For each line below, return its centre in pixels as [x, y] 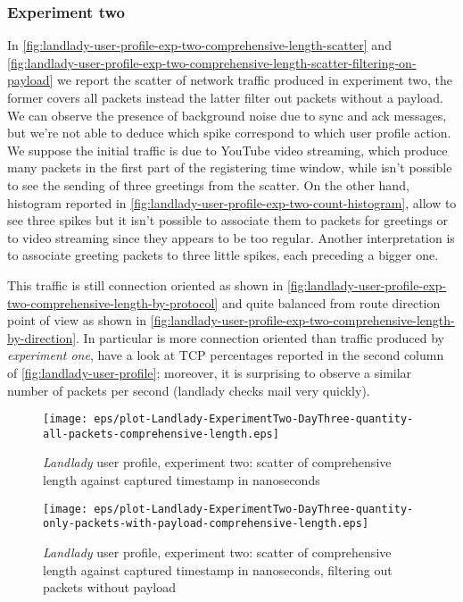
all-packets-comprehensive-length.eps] [161, 434]
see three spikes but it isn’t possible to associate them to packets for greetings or [227, 220]
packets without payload [110, 587]
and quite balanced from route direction [331, 302]
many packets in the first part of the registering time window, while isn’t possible [230, 167]
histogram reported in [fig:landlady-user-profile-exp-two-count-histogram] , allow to [232, 202]
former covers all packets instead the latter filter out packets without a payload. [225, 97]
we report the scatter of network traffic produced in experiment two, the [255, 80]
